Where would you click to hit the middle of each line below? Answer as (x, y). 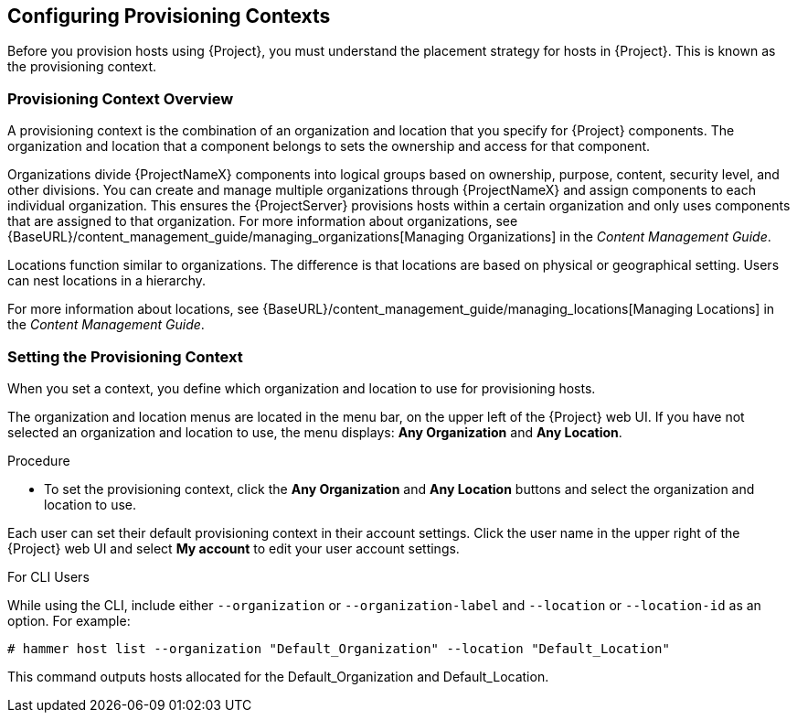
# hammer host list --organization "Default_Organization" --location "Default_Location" (339, 648)
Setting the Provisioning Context (125, 356)
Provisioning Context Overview (121, 98)
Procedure (39, 460)
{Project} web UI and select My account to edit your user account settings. (234, 548)
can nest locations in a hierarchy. (107, 281)
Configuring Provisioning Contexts (169, 16)
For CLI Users (48, 576)
